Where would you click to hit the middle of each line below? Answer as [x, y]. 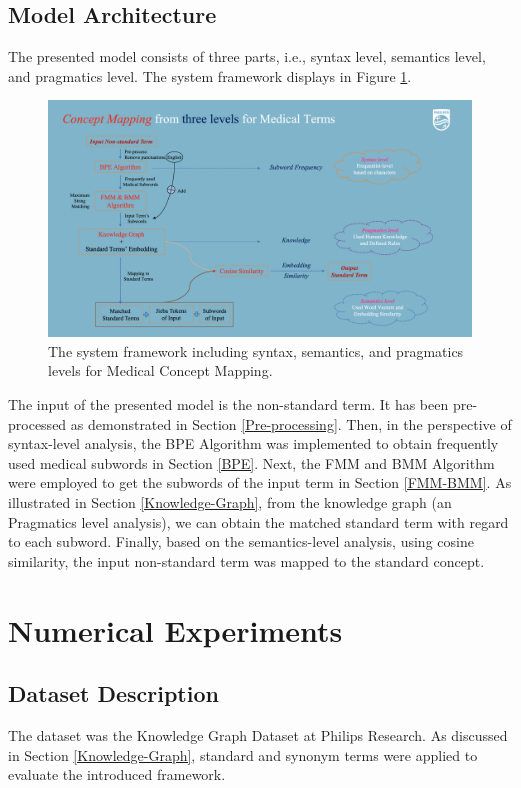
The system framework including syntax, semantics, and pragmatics [256, 350]
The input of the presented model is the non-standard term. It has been [228, 404]
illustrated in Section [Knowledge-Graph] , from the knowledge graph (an [230, 501]
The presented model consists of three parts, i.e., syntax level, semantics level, [247, 56]
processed [37, 423]
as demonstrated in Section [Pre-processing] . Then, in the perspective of [291, 423]
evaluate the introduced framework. [117, 774]
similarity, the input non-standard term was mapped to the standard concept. [246, 560]
